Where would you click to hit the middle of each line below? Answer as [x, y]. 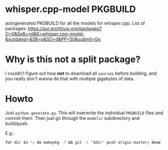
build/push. [17, 123]
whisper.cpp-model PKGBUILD [71, 9]
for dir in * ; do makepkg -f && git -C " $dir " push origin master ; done [83, 142]
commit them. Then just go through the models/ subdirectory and [72, 118]
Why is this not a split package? [73, 59]
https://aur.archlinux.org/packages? [65, 28]
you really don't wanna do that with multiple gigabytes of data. [70, 78]
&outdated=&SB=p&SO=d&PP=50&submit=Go [53, 39]
